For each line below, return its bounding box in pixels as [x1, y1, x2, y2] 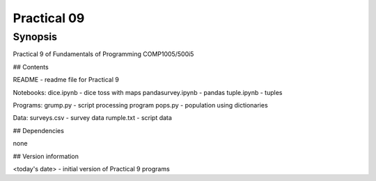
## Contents [13, 62, 49, 71]
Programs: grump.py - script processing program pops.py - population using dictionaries [13, 101, 268, 109]
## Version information [13, 152, 79, 160]
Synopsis [13, 31, 58, 43]
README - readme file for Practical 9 [13, 76, 120, 84]
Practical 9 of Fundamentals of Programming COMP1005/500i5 [13, 50, 194, 58]
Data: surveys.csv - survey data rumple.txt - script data [13, 114, 172, 122]
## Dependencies [13, 126, 64, 135]
